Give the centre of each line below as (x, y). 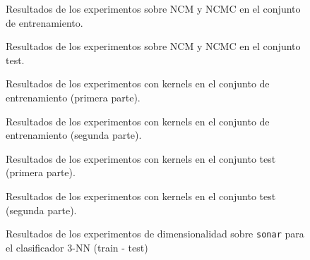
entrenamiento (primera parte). (73, 97)
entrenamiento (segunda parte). (74, 135)
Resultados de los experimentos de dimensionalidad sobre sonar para (155, 234)
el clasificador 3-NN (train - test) (77, 247)
